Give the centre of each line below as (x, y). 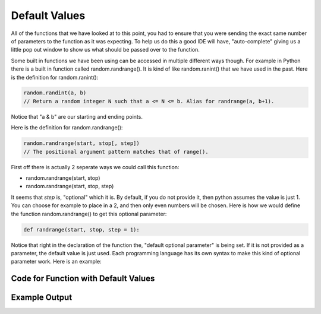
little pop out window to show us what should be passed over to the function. (106, 50)
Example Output (42, 298)
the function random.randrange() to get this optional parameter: (89, 214)
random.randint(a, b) (55, 93)
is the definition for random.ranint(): (55, 77)
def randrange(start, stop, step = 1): (81, 229)
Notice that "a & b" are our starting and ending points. (77, 116)
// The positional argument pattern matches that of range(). (116, 152)
